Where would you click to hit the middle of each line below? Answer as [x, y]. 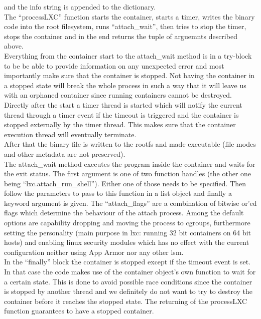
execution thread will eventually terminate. [70, 134]
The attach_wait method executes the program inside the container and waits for [130, 164]
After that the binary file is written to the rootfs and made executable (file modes [130, 144]
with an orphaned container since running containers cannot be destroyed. [118, 95]
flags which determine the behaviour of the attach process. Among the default [124, 213]
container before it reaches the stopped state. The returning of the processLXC [126, 301]
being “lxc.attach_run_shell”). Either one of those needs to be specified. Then [125, 183]
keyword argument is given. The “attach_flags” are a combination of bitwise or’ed [130, 203]
